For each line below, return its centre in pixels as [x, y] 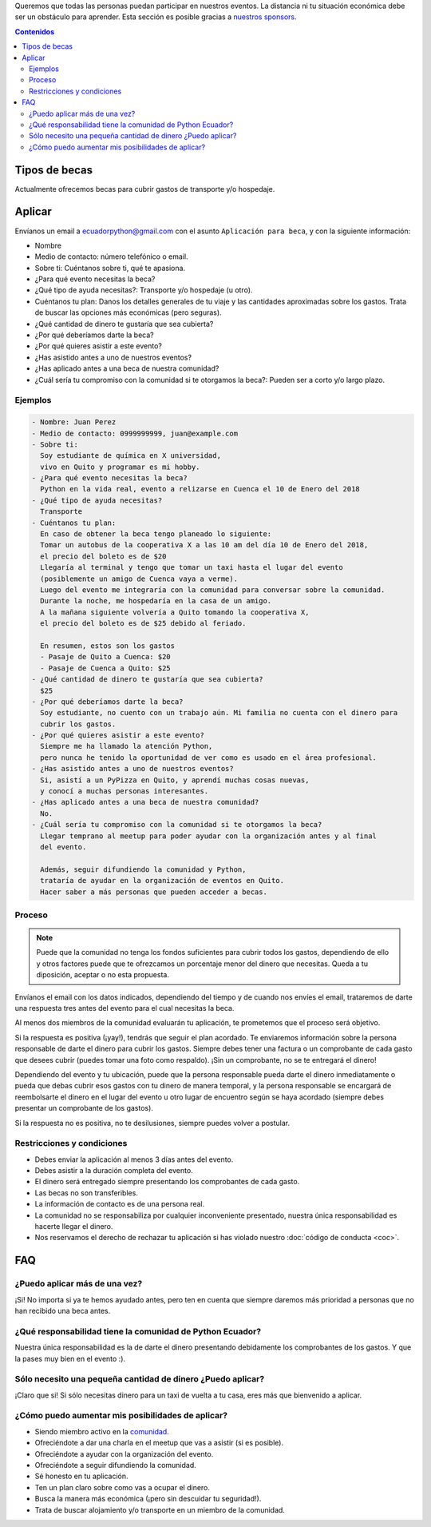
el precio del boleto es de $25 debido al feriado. [143, 624]
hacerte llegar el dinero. [74, 1227]
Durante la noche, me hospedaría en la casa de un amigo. [156, 601]
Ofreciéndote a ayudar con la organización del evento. [124, 1453]
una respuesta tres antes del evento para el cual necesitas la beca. [125, 1008]
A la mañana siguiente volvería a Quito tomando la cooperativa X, [175, 612]
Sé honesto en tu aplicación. [81, 1476]
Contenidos [35, 31]
